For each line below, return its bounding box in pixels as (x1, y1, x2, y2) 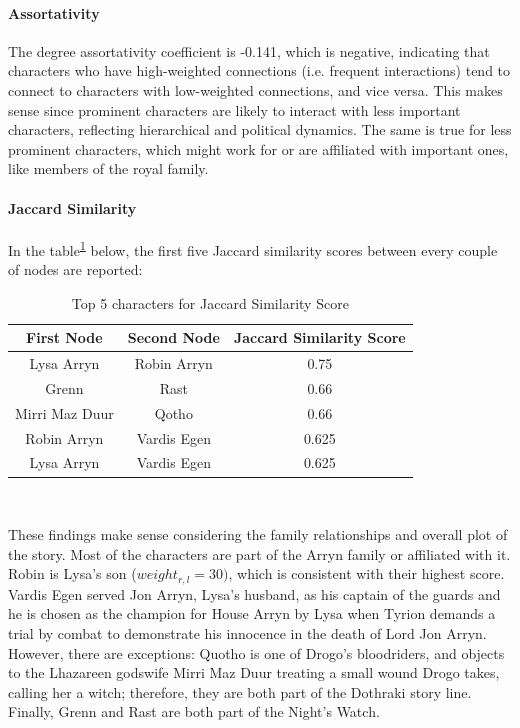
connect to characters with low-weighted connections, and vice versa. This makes (8, 79, 503, 100)
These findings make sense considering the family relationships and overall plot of (8, 524, 508, 545)
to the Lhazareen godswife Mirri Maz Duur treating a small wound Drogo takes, (8, 662, 500, 683)
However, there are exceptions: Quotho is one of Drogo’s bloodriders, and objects (8, 642, 505, 663)
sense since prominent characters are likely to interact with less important (8, 99, 461, 120)
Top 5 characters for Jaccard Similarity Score (71, 292, 349, 313)
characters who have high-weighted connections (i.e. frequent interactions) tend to (8, 60, 511, 81)
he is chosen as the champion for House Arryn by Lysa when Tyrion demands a (8, 603, 496, 624)
